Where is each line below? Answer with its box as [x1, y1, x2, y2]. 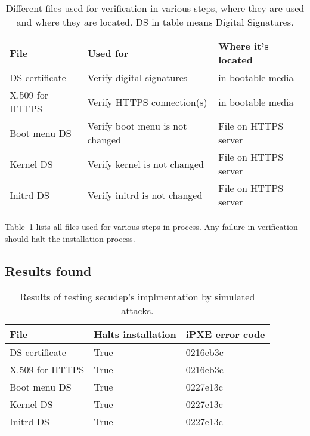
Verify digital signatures [87, 70, 188, 84]
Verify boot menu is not [87, 119, 187, 133]
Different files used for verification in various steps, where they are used [5, 1, 305, 15]
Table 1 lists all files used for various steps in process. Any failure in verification [5, 220, 298, 232]
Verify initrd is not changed [87, 188, 203, 202]
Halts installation [94, 327, 176, 342]
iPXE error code [185, 327, 265, 342]
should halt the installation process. [5, 232, 135, 244]
